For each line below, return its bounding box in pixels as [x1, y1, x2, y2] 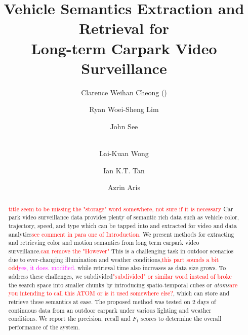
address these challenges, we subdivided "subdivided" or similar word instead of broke [8, 272, 232, 280]
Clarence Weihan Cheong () [81, 87, 167, 97]
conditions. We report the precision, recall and [8, 314, 131, 323]
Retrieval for [78, 18, 170, 39]
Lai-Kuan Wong [99, 148, 149, 159]
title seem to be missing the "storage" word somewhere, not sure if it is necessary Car [8, 204, 233, 213]
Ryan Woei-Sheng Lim [89, 104, 159, 115]
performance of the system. [8, 322, 80, 331]
